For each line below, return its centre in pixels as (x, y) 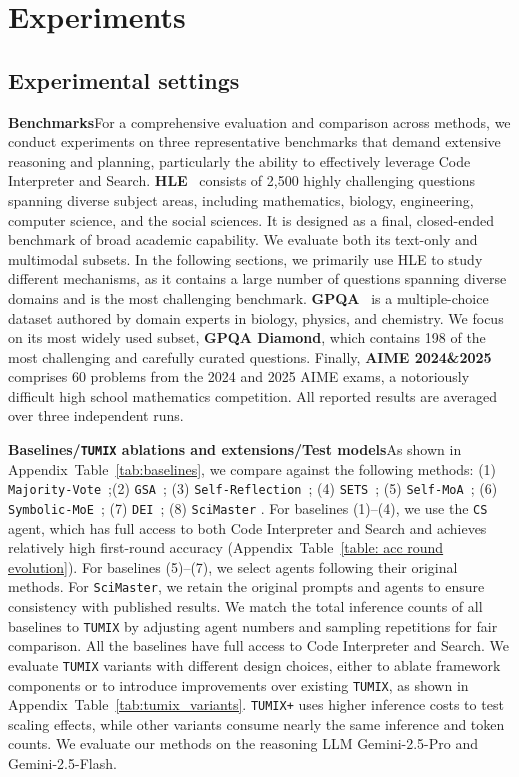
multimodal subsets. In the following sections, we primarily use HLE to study (245, 258)
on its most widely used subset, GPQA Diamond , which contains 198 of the (247, 337)
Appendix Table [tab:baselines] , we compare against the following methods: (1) (252, 468)
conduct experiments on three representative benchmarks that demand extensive (254, 141)
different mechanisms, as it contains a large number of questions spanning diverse (257, 278)
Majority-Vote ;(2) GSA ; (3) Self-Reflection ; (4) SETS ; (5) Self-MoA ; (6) (253, 488)
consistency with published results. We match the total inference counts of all (245, 606)
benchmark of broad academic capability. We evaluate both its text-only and (243, 239)
